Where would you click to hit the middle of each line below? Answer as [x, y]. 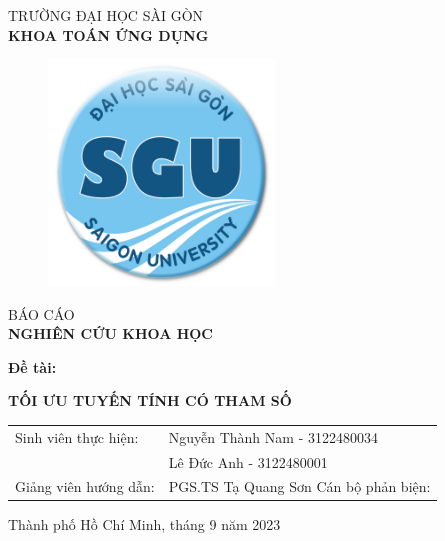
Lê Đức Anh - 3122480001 [248, 461]
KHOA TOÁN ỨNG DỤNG [108, 34]
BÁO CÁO [41, 313]
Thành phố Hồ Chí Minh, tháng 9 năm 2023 [144, 524]
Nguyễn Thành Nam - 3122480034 [273, 436]
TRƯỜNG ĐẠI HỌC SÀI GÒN [106, 15]
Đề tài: [32, 366]
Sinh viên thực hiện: [77, 436]
